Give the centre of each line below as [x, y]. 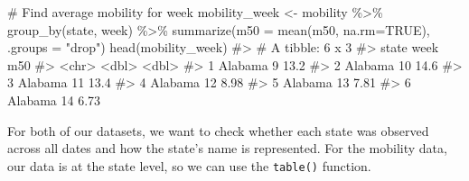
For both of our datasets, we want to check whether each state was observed [218, 130]
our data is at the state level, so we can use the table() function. [189, 165]
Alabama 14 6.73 [54, 100]
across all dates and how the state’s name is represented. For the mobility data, [227, 148]
